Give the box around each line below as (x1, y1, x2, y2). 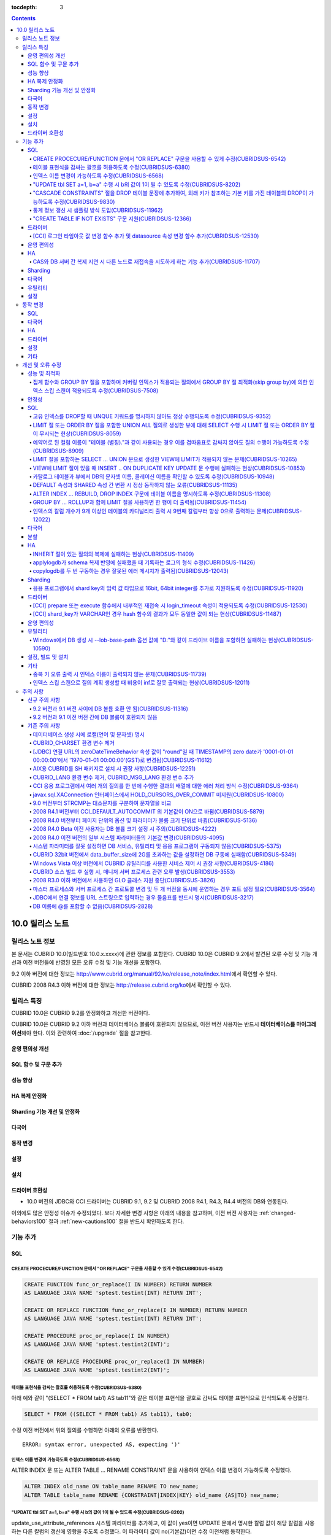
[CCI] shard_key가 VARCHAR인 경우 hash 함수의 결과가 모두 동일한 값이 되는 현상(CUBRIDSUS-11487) (32, 610, 282, 618)
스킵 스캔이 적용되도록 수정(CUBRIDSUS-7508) (44, 387, 159, 394)
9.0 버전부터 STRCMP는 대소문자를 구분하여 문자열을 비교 (32, 799, 172, 807)
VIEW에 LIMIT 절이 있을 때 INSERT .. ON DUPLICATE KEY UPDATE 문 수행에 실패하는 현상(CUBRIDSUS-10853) (32, 464, 306, 472)
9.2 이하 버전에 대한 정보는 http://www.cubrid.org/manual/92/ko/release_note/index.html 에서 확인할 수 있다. (11, 970, 277, 977)
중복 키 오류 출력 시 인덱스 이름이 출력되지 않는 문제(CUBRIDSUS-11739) (32, 670, 207, 678)
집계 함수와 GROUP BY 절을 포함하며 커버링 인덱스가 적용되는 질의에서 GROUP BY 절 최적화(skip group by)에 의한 (32, 378, 308, 386)
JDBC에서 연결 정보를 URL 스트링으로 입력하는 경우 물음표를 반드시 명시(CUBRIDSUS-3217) (32, 894, 254, 901)
